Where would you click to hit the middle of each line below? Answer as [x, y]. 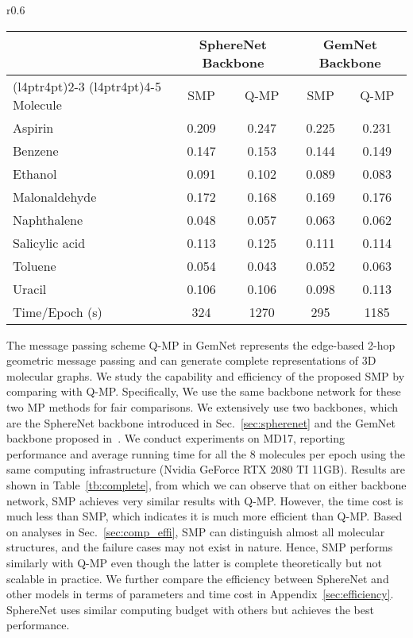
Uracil [30, 288]
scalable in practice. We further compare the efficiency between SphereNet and [198, 578]
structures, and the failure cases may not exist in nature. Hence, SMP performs [200, 547]
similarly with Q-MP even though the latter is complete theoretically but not [194, 562]
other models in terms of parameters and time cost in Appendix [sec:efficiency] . [200, 594]
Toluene [35, 265]
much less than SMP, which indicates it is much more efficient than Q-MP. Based [205, 516]
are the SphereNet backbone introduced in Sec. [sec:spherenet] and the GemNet [201, 422]
